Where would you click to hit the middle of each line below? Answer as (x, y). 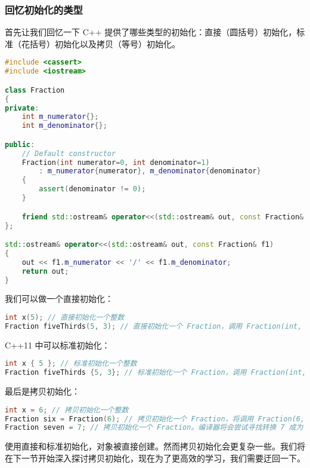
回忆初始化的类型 (44, 9)
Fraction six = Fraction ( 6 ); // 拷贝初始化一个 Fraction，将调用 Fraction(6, (155, 419)
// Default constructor (69, 153)
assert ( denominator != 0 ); (92, 189)
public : (20, 144)
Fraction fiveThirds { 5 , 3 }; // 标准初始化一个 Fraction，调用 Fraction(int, (156, 373)
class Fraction (35, 90)
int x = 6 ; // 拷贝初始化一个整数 (67, 410)
